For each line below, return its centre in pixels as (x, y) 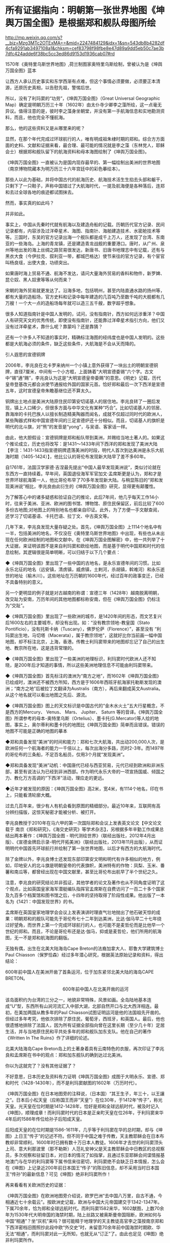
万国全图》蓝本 (21, 70)
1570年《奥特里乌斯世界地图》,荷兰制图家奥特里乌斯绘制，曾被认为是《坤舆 (84, 64)
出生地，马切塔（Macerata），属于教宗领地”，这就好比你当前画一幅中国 (88, 635)
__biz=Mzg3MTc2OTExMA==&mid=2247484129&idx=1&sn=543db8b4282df (85, 43)
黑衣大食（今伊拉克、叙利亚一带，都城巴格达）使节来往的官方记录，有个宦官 (85, 256)
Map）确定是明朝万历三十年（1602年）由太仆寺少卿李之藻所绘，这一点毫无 (83, 104)
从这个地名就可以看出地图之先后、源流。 (47, 695)
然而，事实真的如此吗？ (30, 203)
